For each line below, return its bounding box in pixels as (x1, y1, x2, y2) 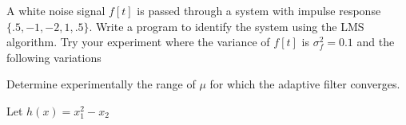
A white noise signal (6, 2, 105, 18)
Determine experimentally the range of (6, 76, 196, 92)
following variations (6, 49, 101, 65)
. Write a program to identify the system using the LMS (89, 18, 364, 34)
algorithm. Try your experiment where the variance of (6, 33, 270, 50)
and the (356, 33, 395, 50)
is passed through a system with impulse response (137, 2, 381, 18)
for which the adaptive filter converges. (209, 76, 400, 92)
